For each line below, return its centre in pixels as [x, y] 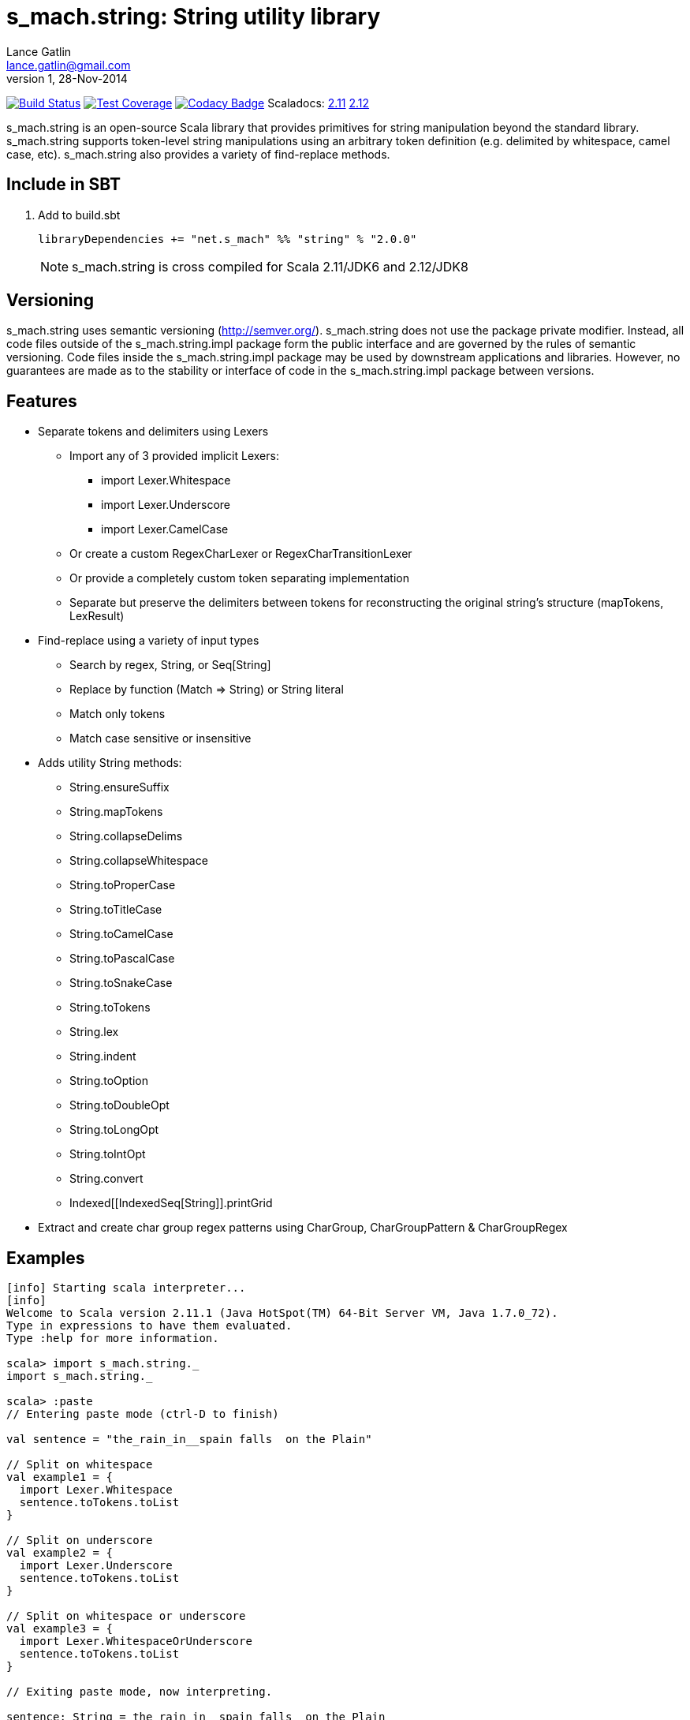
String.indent [103, 1056]
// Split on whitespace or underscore [126, 1616]
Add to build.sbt [79, 215]
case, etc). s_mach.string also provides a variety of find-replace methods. [198, 154]
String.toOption [109, 1081]
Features [42, 401]
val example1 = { [60, 1477]
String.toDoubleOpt [119, 1105]
